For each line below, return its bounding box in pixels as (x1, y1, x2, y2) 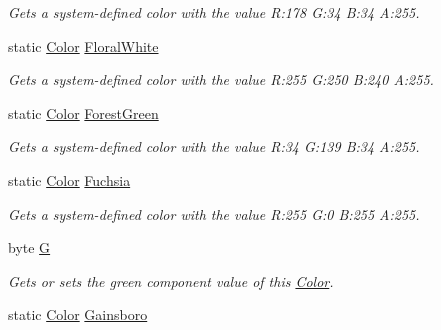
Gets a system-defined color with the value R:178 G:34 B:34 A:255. (8, 2, 420, 22)
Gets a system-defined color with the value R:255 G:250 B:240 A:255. (8, 69, 434, 90)
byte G (8, 237, 51, 258)
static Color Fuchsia (8, 169, 131, 190)
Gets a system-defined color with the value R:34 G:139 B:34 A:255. (8, 136, 420, 157)
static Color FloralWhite (8, 35, 159, 56)
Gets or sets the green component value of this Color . (8, 270, 334, 291)
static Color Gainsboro (8, 304, 148, 325)
